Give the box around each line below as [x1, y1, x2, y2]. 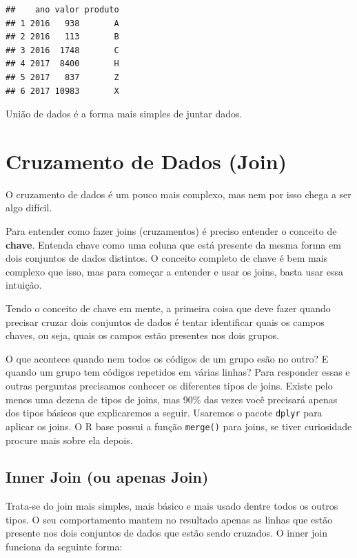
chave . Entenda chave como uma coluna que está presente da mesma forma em [6, 237, 341, 251]
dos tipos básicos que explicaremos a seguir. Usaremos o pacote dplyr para [6, 405, 323, 420]
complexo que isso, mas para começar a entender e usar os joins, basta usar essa [6, 264, 344, 278]
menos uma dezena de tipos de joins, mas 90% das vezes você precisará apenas [6, 392, 338, 406]
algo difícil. [6, 200, 52, 215]
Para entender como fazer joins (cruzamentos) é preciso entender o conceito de [6, 224, 337, 238]
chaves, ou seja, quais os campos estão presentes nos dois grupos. [6, 328, 280, 343]
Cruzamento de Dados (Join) [6, 146, 287, 175]
